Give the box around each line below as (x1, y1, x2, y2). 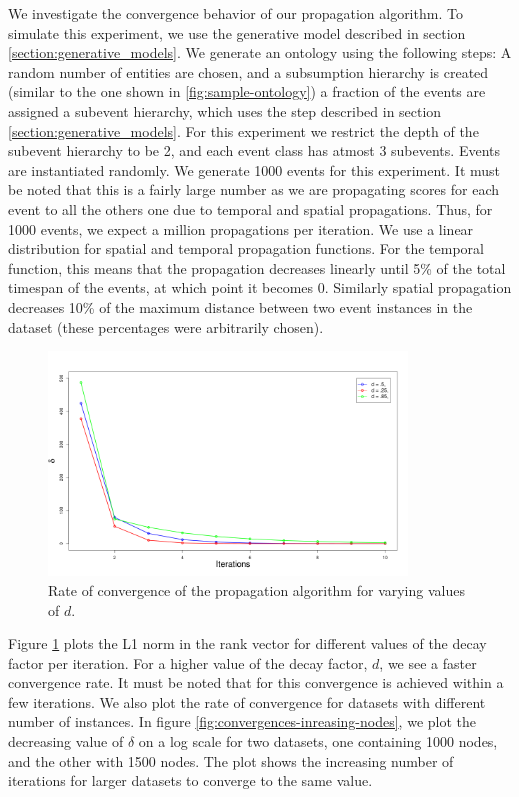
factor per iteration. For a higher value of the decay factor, (8, 652, 368, 673)
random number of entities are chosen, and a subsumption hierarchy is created (8, 61, 489, 82)
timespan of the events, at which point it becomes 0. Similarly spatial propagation (8, 277, 512, 298)
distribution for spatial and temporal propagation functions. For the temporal (8, 238, 484, 259)
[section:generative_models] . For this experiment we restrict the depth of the (8, 120, 479, 141)
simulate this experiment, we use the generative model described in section (8, 22, 466, 43)
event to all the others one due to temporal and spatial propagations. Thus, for (8, 198, 493, 219)
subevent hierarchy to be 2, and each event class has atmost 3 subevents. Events (8, 140, 500, 161)
